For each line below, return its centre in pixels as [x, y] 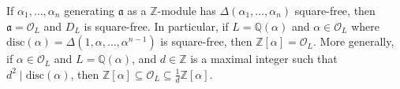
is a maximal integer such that [264, 59]
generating [89, 10]
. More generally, [354, 41]
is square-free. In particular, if [156, 26]
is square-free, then [206, 41]
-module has [187, 10]
